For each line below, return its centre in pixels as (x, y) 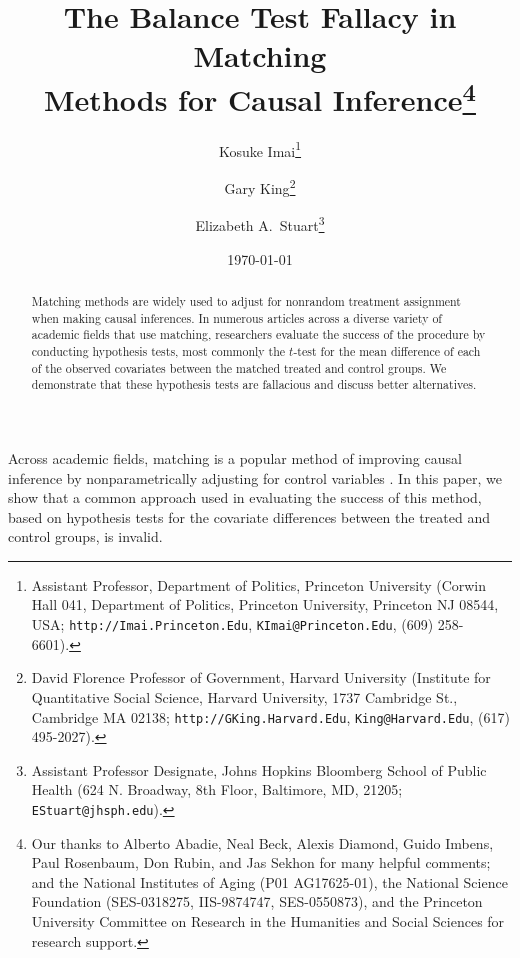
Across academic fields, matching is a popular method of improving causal (235, 457)
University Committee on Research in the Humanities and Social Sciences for (268, 920)
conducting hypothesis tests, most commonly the (158, 350)
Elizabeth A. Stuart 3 (260, 223)
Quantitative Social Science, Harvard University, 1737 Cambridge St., (244, 696)
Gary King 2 (260, 186)
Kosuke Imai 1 (260, 149)
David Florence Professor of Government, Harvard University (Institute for (261, 677)
